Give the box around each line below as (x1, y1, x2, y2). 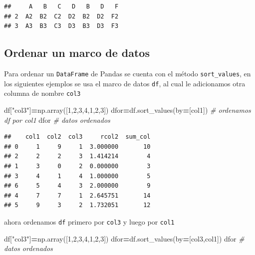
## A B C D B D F (4, 3, 119, 10)
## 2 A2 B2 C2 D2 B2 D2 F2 (4, 12, 119, 20)
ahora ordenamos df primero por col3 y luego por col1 (4, 216, 175, 227)
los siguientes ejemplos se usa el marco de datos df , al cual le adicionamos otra (4, 78, 246, 88)
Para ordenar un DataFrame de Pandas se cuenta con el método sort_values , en (4, 68, 251, 78)
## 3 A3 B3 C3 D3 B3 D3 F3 (4, 22, 119, 30)
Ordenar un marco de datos (4, 45, 150, 60)
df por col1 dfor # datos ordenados (4, 114, 110, 125)
